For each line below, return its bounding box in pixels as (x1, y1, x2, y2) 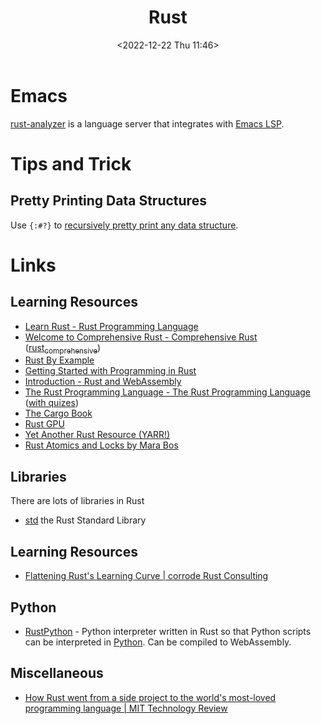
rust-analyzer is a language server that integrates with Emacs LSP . (10, 117, 285, 130)
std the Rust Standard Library (24, 514, 147, 526)
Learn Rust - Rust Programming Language (24, 320, 199, 332)
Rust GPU (24, 418, 65, 430)
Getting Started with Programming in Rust (24, 365, 197, 377)
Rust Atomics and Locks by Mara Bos (24, 439, 179, 451)
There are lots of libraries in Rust (10, 495, 145, 507)
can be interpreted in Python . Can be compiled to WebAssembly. (24, 636, 292, 648)
